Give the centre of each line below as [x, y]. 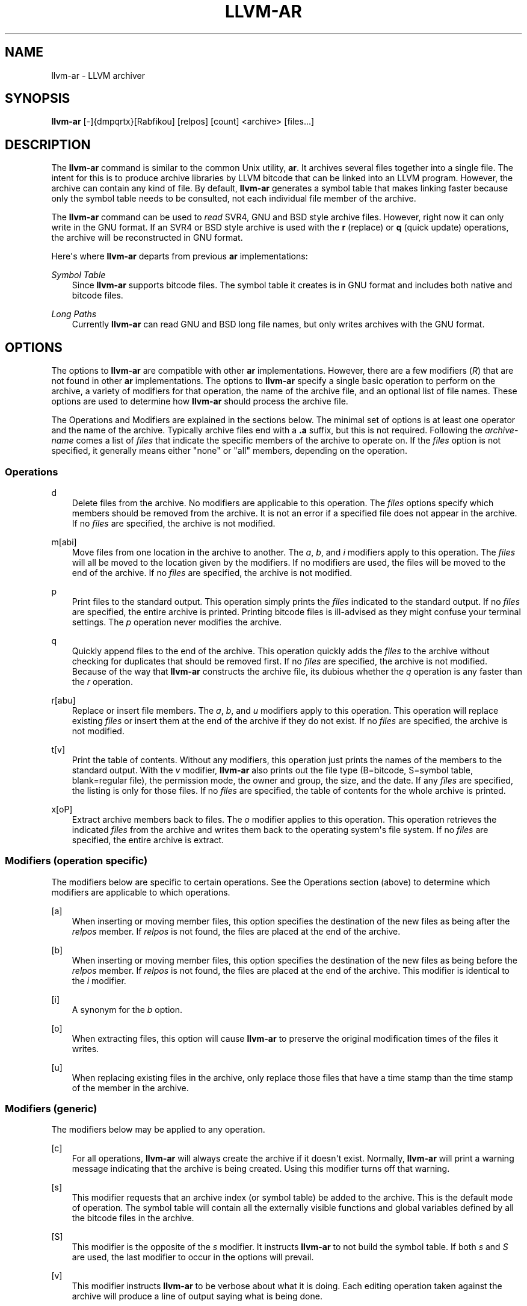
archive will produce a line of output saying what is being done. [197, 1296]
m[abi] [64, 542]
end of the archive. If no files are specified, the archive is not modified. [212, 572]
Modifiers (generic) [51, 1109]
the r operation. [102, 681]
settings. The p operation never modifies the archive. [177, 622]
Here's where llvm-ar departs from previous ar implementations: [180, 256]
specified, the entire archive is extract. [148, 840]
